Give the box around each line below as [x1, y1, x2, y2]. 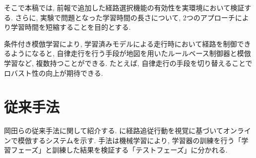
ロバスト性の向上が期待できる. [4, 67, 103, 78]
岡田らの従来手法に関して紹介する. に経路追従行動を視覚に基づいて [4, 125, 223, 136]
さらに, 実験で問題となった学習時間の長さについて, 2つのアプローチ [15, 12, 235, 22]
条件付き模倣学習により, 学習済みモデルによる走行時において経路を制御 [4, 38, 237, 49]
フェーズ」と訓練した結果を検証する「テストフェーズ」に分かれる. [10, 145, 228, 155]
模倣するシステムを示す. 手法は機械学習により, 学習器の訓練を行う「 [17, 135, 242, 145]
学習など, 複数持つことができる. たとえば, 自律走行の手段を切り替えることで [4, 57, 253, 68]
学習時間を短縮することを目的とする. [10, 22, 131, 32]
